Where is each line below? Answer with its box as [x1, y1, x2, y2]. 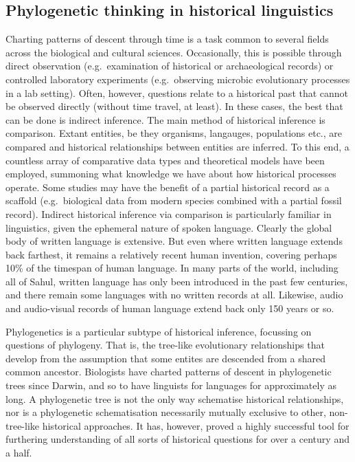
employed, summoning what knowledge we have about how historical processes [5, 166, 336, 181]
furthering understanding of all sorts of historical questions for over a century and [5, 432, 350, 446]
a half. [5, 445, 32, 460]
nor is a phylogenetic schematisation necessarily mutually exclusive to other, [5, 405, 326, 419]
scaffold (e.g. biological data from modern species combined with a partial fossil [5, 193, 342, 208]
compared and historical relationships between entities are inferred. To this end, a [5, 139, 350, 153]
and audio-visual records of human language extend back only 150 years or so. [5, 301, 334, 316]
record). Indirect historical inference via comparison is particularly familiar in [5, 206, 332, 221]
